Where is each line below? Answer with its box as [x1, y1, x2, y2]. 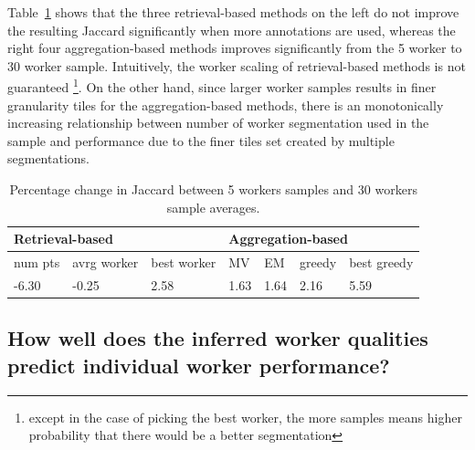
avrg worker [72, 253, 139, 272]
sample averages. [166, 197, 260, 216]
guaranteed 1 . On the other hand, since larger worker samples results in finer [7, 75, 437, 97]
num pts [14, 253, 60, 272]
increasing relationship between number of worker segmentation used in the [7, 113, 429, 132]
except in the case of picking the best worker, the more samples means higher [28, 407, 462, 426]
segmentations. [7, 149, 90, 168]
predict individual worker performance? [7, 351, 390, 379]
